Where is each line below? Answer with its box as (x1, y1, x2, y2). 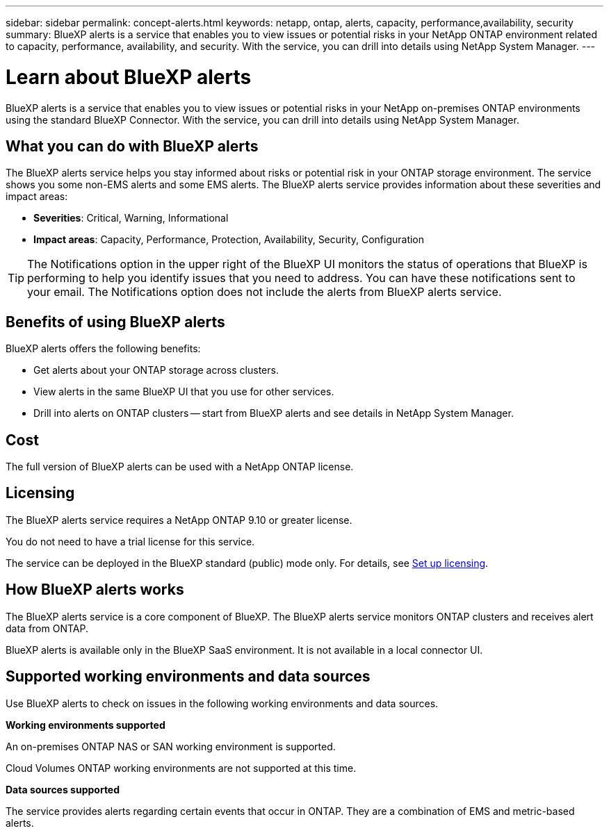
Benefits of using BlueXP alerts (6, 313, 225, 331)
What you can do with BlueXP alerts (6, 137, 259, 155)
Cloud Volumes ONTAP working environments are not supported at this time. (6, 761, 357, 774)
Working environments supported (6, 718, 165, 731)
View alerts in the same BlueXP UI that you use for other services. (33, 386, 334, 398)
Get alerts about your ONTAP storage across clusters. (33, 364, 279, 377)
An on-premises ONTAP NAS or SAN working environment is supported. (6, 740, 336, 752)
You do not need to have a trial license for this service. (6, 535, 255, 547)
